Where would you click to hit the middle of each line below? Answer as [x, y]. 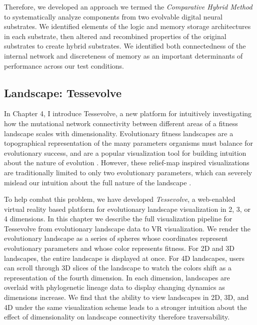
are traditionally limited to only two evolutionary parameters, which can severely [128, 172]
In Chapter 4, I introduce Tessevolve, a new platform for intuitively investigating [128, 113]
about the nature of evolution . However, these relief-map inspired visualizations [127, 162]
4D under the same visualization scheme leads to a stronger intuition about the [125, 307]
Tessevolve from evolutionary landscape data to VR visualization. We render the [127, 228]
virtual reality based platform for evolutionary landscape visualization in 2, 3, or [127, 209]
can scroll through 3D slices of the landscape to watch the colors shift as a [118, 268]
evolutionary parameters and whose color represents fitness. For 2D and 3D [119, 248]
